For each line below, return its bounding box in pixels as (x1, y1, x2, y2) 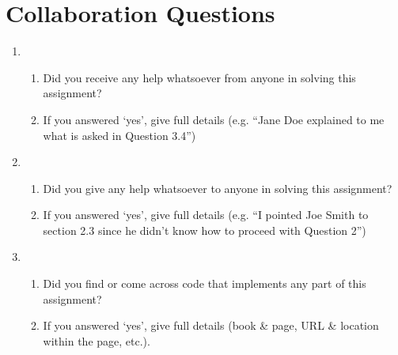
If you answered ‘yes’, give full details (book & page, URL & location (43, 317, 379, 334)
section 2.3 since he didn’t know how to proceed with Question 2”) (43, 221, 366, 238)
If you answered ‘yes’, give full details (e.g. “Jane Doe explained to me (43, 111, 385, 127)
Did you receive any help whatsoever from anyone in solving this (43, 69, 356, 85)
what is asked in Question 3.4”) (43, 127, 196, 143)
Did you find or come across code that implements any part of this (43, 275, 366, 292)
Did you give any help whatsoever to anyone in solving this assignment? (43, 179, 392, 196)
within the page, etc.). (43, 332, 150, 349)
